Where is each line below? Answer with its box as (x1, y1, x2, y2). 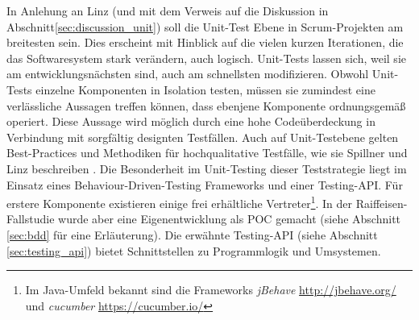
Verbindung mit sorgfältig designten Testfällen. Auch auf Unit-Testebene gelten (6, 128, 399, 145)
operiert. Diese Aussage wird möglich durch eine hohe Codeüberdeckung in (6, 113, 375, 130)
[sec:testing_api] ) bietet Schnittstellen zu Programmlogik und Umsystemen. (6, 242, 381, 259)
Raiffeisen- (355, 194, 408, 211)
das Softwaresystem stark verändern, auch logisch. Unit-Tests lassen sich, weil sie (6, 49, 406, 66)
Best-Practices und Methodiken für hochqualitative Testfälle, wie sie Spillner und (6, 144, 408, 161)
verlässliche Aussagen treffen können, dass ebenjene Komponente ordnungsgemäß (6, 97, 406, 114)
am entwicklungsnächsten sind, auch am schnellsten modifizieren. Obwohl (6, 65, 369, 82)
